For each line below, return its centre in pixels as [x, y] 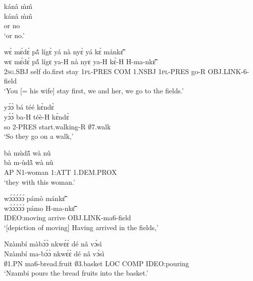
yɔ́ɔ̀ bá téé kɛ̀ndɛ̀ [29, 107]
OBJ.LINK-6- [228, 71]
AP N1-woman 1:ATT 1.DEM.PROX [61, 172]
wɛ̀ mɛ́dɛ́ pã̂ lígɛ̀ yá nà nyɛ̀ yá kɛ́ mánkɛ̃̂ [64, 52]
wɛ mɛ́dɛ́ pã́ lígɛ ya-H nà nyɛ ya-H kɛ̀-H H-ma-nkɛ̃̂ [80, 61]
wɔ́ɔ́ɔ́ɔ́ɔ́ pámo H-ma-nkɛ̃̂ [40, 208]
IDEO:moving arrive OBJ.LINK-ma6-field [68, 218]
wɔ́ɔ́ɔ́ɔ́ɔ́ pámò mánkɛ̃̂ [35, 198]
